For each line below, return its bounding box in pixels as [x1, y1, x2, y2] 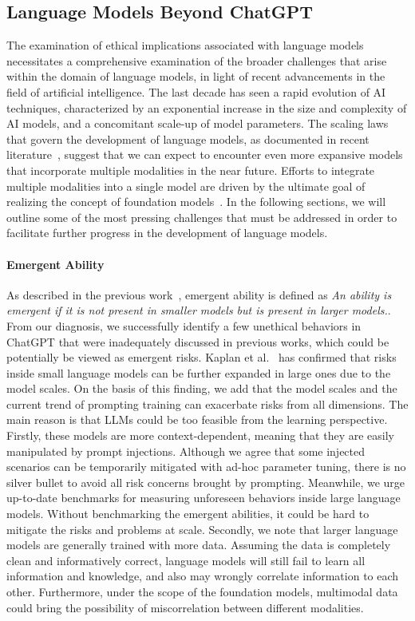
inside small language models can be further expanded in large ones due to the [6, 364, 391, 381]
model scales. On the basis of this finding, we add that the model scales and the [6, 380, 397, 397]
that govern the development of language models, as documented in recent [6, 130, 370, 147]
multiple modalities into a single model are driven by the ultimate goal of [6, 177, 366, 194]
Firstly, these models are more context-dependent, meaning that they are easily [6, 427, 394, 444]
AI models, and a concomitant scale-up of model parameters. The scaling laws [6, 115, 389, 132]
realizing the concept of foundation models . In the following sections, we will [6, 193, 386, 210]
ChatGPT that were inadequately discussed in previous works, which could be [6, 333, 389, 350]
